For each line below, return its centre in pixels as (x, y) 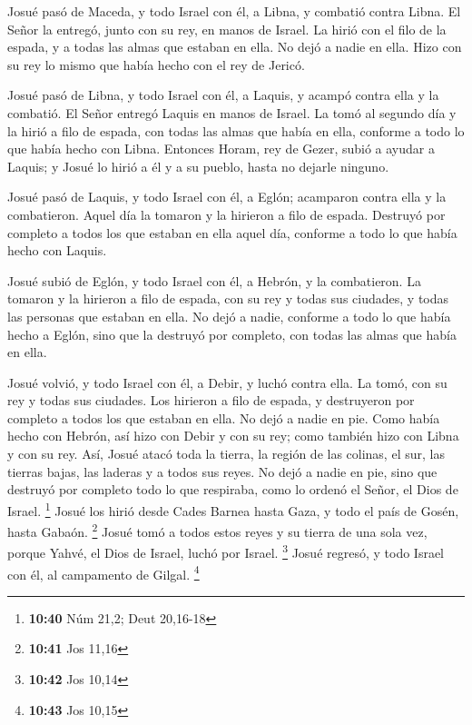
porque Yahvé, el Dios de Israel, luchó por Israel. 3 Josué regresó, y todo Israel (226, 551)
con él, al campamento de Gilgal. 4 (103, 572)
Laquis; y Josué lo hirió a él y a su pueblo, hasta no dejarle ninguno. (198, 166)
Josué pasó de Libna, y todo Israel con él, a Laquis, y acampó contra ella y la (223, 95)
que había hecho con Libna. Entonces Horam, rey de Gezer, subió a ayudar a (221, 149)
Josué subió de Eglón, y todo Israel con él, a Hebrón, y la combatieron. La (214, 280)
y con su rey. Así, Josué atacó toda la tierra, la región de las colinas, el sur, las (226, 454)
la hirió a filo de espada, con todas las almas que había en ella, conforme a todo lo (236, 130)
